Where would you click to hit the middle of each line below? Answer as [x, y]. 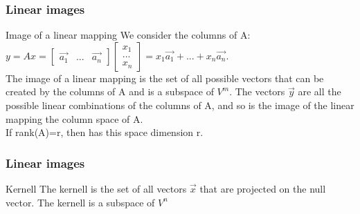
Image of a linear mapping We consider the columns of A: [128, 35]
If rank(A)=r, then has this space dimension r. [105, 132]
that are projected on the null [263, 188]
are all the [319, 91]
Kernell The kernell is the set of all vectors [96, 188]
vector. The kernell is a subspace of [80, 202]
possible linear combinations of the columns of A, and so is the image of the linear [180, 105]
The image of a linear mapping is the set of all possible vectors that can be [165, 78]
